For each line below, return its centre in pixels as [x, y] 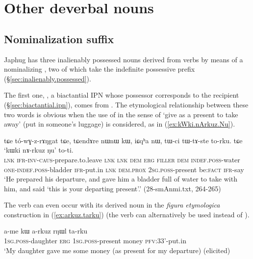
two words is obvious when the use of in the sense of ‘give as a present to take [121, 114]
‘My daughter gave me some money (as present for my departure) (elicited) [117, 250]
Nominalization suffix [59, 39]
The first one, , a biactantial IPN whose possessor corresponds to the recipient [122, 95]
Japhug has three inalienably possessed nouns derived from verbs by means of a [124, 59]
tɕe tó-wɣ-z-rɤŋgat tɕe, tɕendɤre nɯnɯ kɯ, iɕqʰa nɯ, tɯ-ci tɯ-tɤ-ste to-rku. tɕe [123, 140]
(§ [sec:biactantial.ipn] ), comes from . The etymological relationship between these [126, 104]
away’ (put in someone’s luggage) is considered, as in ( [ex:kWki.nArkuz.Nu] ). [120, 124]
